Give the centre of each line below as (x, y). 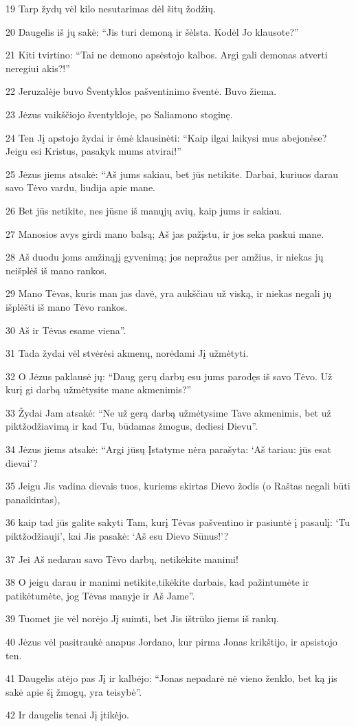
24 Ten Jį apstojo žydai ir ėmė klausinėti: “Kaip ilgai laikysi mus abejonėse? (166, 137)
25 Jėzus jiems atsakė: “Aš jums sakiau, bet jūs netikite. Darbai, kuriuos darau (172, 174)
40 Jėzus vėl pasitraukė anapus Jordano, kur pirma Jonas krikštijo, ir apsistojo (171, 641)
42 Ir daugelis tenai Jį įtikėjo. (67, 715)
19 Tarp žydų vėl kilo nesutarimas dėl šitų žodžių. (111, 8)
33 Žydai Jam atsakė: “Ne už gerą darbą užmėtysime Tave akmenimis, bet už (168, 412)
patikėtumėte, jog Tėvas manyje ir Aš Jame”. (100, 595)
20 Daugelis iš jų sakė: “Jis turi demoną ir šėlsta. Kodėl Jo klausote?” (152, 31)
